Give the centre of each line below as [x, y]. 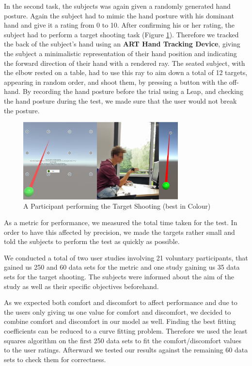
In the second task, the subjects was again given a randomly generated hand [117, 6]
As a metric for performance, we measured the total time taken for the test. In [121, 222]
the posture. [22, 110]
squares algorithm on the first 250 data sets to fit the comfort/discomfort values [123, 340]
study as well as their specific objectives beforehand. [81, 286]
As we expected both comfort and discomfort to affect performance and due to [121, 302]
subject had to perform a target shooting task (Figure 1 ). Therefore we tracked [121, 34]
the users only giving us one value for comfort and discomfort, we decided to [118, 312]
